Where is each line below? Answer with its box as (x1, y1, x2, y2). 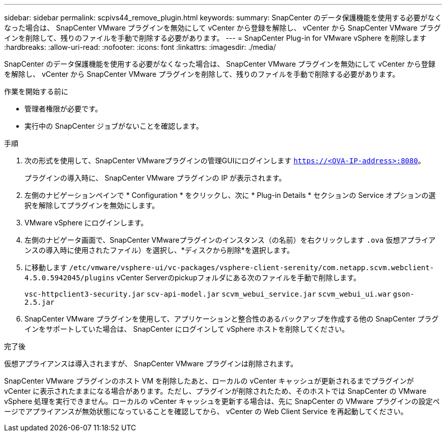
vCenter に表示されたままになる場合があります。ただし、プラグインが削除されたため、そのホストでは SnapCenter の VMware (4, 387, 427, 395)
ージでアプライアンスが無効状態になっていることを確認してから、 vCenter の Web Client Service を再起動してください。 (4, 407, 408, 416)
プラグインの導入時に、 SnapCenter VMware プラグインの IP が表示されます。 (24, 173, 286, 182)
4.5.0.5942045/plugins (24, 274, 115, 282)
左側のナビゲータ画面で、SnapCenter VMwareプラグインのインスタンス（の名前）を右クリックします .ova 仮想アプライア (24, 236, 436, 244)
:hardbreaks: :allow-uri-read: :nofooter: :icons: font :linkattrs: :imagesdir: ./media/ (4, 43, 276, 51)
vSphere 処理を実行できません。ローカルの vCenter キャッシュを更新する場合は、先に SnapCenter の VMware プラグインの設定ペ (4, 397, 440, 405)
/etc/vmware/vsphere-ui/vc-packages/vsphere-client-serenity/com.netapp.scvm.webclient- (69, 264, 434, 272)
